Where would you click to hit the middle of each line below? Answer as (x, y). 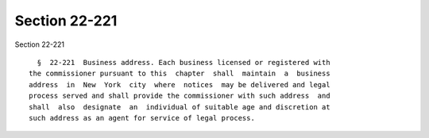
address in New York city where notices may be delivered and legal (180, 84)
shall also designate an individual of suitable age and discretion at (180, 107)
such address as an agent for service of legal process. (142, 118)
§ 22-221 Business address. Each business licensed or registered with (184, 62)
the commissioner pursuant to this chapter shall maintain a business (180, 74)
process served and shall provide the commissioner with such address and (180, 96)
